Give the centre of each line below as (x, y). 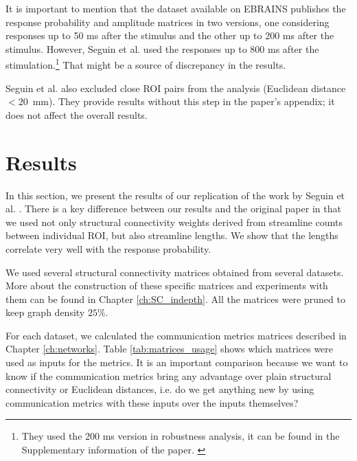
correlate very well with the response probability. (108, 248)
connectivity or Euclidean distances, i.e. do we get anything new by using (160, 389)
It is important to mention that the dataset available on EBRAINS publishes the (176, 8)
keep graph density (45, 312)
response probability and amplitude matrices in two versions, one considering (168, 22)
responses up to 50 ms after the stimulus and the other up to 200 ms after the (170, 35)
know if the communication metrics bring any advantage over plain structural (169, 375)
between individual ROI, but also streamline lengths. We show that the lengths (172, 235)
